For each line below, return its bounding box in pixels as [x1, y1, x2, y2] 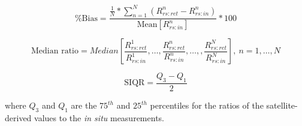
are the [71, 99, 97, 111]
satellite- [266, 99, 298, 111]
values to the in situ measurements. [34, 111, 164, 124]
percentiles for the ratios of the [150, 99, 264, 111]
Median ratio [31, 47, 78, 56]
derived [5, 111, 32, 124]
